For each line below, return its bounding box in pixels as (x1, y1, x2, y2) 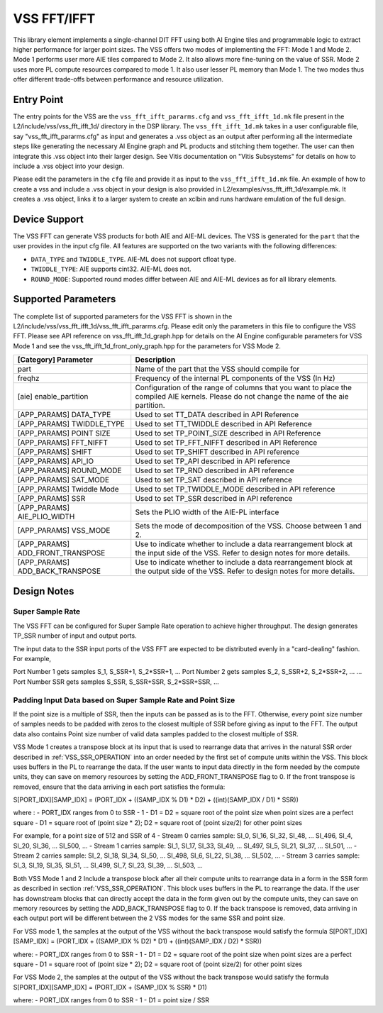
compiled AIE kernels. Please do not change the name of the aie (135, 392, 349, 402)
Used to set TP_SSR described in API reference (135, 494, 293, 504)
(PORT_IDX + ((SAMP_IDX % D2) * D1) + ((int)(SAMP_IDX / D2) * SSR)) (56, 937, 262, 946)
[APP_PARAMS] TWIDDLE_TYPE (17, 419, 126, 429)
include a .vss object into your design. (13, 162, 124, 170)
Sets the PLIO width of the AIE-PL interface (135, 507, 279, 517)
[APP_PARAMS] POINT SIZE (17, 428, 111, 438)
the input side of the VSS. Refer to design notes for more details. (135, 548, 350, 558)
